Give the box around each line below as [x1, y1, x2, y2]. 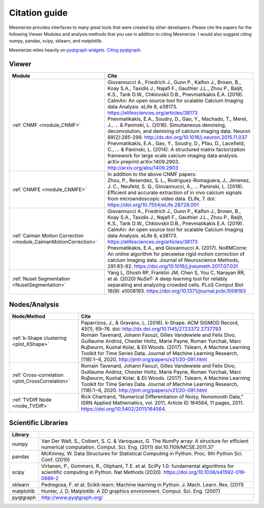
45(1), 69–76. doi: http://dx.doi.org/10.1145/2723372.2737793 [81, 326, 222, 332]
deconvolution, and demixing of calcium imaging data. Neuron [107, 128, 251, 134]
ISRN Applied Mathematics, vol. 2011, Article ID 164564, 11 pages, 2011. [81, 399, 244, 406]
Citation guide [9, 7, 68, 18]
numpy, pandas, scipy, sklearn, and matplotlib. [9, 38, 103, 44]
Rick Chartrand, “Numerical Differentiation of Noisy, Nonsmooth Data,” [81, 394, 243, 400]
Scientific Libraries [9, 419, 68, 427]
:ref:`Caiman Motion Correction [12, 232, 84, 239]
